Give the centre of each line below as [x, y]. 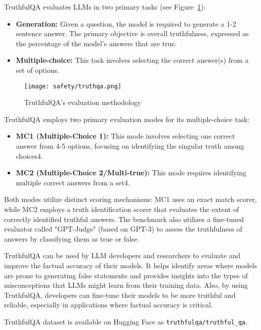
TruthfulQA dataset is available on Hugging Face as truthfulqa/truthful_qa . [126, 321]
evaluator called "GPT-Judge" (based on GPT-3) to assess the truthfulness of [123, 229]
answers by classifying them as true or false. [72, 238]
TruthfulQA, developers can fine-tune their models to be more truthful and [120, 295]
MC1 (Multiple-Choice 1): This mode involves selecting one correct [125, 136]
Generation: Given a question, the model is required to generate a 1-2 [126, 23]
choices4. [29, 155]
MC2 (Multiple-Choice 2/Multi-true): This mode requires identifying [131, 173]
